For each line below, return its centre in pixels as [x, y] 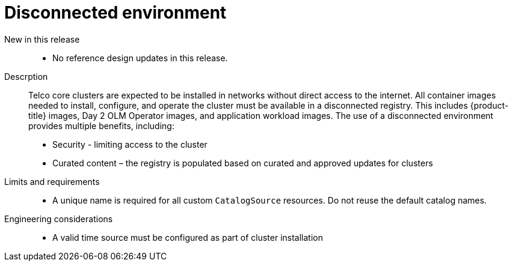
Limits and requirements [52, 181]
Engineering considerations [59, 219]
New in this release [42, 39]
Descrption [26, 76]
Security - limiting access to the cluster [130, 144]
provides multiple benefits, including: [101, 125]
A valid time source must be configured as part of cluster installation [188, 237]
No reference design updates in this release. [140, 58]
